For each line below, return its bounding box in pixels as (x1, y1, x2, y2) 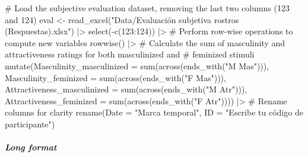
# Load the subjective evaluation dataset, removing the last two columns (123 (5, 2, 290, 14)
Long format (5, 141, 57, 153)
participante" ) (5, 117, 55, 130)
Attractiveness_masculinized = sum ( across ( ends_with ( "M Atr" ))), (5, 83, 247, 95)
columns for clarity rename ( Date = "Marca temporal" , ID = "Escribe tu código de (5, 106, 303, 118)
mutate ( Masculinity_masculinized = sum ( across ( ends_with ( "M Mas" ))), (5, 59, 269, 72)
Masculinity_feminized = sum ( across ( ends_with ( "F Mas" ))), (5, 71, 226, 84)
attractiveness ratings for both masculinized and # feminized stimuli (5, 48, 255, 60)
